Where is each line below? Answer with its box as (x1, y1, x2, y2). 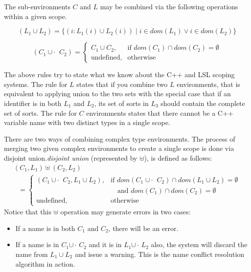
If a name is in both (15, 223, 75, 233)
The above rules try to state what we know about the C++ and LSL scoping (4, 69, 235, 80)
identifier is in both (4, 98, 62, 108)
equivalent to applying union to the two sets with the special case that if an (4, 88, 231, 99)
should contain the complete (160, 98, 245, 108)
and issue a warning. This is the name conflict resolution (74, 249, 245, 259)
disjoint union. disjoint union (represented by (4, 152, 137, 163)
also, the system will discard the (151, 239, 248, 250)
